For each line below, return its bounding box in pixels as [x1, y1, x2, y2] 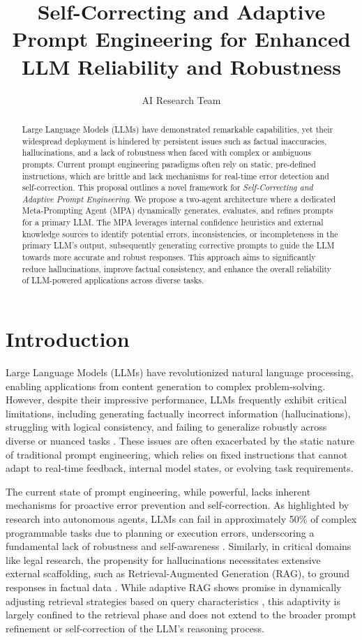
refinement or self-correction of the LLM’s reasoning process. [6, 620, 264, 635]
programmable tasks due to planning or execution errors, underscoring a [6, 525, 315, 539]
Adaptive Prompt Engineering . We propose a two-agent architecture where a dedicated [22, 193, 336, 204]
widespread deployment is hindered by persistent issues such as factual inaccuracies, [22, 135, 327, 147]
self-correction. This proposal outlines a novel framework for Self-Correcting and [22, 181, 313, 193]
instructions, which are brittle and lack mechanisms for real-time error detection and [22, 170, 329, 181]
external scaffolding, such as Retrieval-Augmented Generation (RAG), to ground [6, 566, 349, 581]
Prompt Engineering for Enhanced [12, 24, 351, 53]
